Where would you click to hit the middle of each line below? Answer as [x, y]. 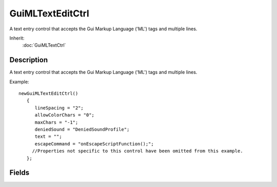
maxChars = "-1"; [56, 122]
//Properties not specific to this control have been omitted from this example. [137, 151]
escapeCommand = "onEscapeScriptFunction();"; [94, 144]
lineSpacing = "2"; [59, 108]
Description [29, 60]
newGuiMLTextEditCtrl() [48, 93]
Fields [19, 173]
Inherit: [17, 38]
